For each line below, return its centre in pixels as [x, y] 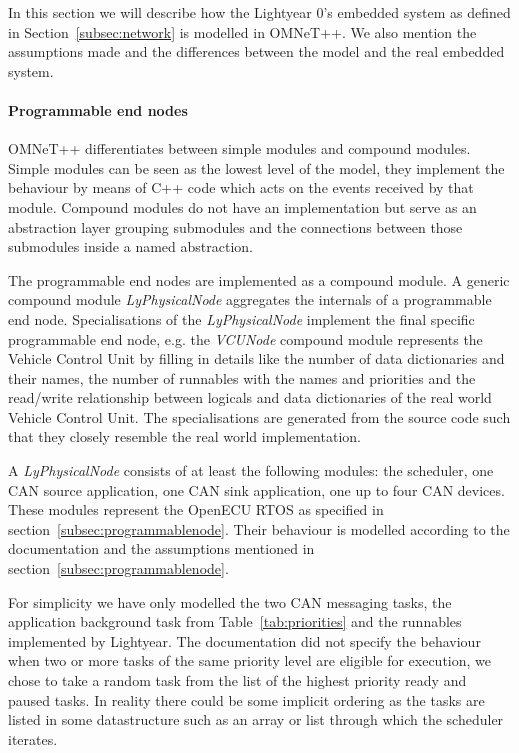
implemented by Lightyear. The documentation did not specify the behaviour [244, 640]
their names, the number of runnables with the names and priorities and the [242, 377]
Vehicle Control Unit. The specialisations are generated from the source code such [259, 416]
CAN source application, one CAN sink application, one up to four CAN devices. [256, 489]
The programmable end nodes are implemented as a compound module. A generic [259, 279]
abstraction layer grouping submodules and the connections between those [235, 226]
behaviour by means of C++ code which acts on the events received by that [241, 187]
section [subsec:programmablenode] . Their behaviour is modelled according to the [259, 528]
